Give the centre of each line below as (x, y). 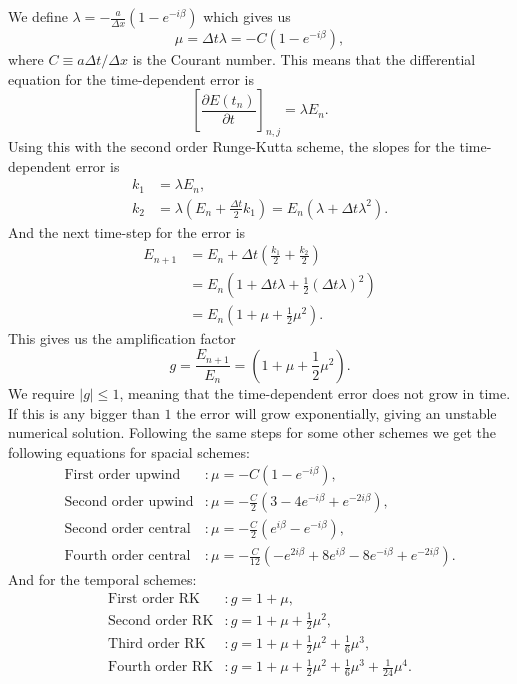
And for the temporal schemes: (102, 579)
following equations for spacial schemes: (129, 451)
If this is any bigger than (84, 412)
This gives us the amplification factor (122, 338)
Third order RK (157, 644)
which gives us (247, 16)
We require (41, 392)
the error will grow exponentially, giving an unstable (336, 412)
